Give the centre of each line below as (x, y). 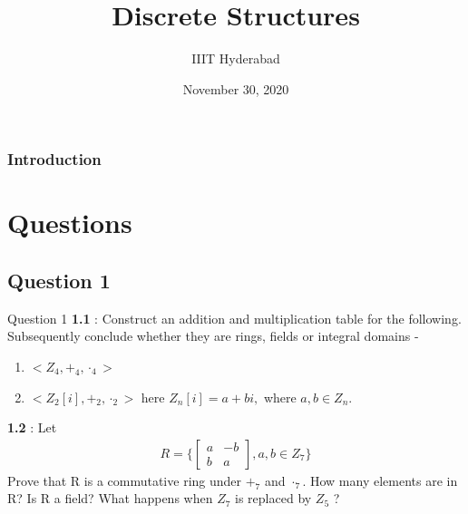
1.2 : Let (32, 427)
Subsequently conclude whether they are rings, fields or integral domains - (213, 336)
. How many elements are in (380, 480)
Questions (70, 223)
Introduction (54, 159)
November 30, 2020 (236, 88)
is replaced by (273, 498)
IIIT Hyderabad (236, 58)
